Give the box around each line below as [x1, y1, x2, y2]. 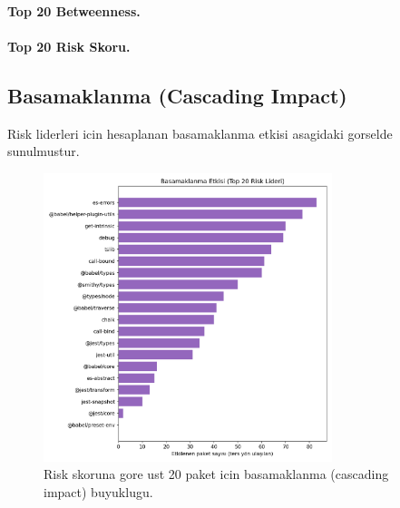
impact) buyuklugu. [44, 482, 153, 501]
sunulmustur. [7, 142, 80, 161]
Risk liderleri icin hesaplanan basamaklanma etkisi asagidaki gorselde [7, 123, 393, 142]
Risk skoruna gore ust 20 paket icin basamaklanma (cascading [44, 464, 389, 484]
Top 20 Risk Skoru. [7, 36, 131, 55]
